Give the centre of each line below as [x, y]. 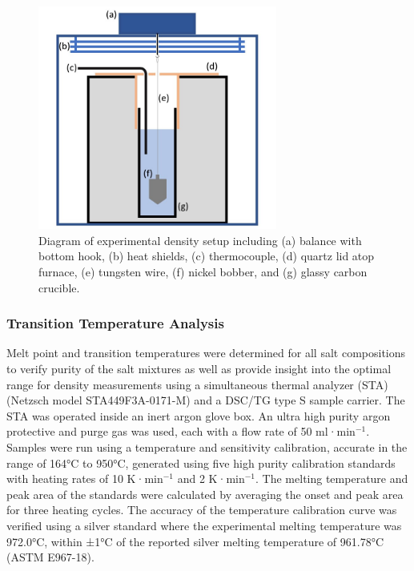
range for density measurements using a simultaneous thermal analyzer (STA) [197, 384]
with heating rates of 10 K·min [85, 479]
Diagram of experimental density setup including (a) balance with [200, 240]
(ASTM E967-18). [50, 557]
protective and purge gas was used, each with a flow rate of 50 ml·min [181, 431]
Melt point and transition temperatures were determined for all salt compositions [206, 353]
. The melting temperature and [332, 479]
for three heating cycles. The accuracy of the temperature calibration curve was [202, 510]
